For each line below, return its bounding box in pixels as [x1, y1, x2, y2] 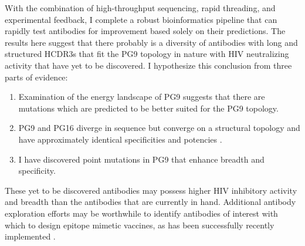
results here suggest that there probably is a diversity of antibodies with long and [5, 36, 298, 48]
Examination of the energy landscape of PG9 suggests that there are [18, 90, 265, 103]
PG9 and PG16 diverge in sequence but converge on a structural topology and [18, 122, 300, 134]
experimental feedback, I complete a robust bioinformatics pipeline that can [5, 13, 277, 25]
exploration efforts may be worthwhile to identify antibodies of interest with [5, 207, 278, 219]
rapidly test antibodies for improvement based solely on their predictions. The [5, 25, 286, 37]
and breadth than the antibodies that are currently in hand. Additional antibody [5, 196, 296, 208]
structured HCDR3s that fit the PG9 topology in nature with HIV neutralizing [5, 48, 289, 60]
